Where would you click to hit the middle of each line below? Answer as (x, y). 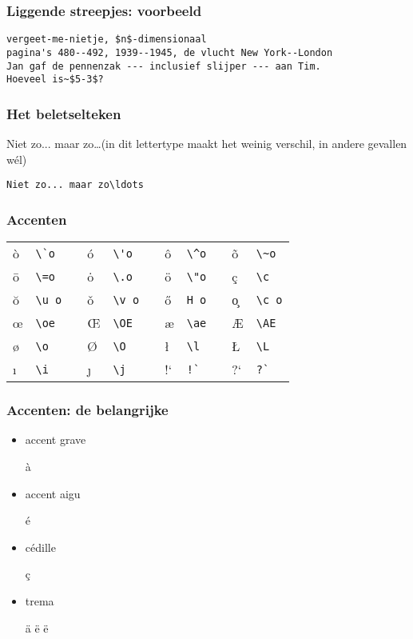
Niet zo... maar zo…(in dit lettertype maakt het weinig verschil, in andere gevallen (207, 144)
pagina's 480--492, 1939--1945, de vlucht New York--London (170, 52)
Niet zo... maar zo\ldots (75, 185)
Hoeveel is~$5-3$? (55, 80)
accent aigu (53, 493)
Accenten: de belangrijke (87, 410)
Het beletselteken (64, 113)
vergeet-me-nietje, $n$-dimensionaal (107, 40)
